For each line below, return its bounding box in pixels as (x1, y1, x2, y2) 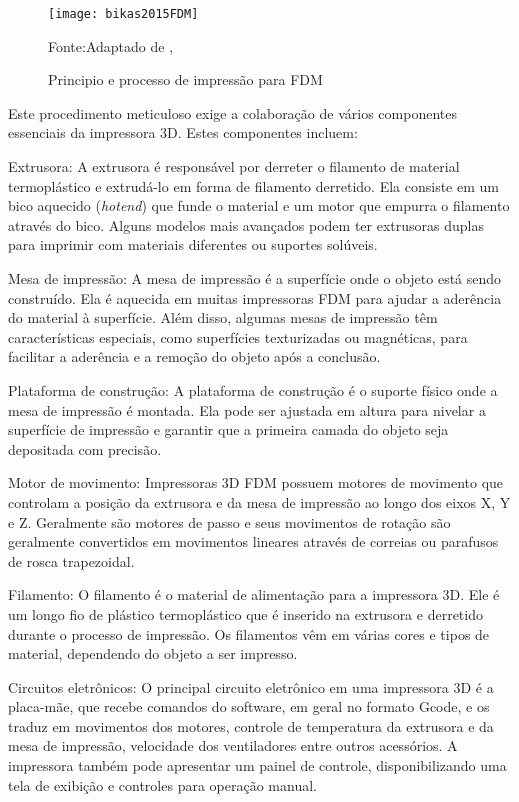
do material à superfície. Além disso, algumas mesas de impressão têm (8, 307, 438, 328)
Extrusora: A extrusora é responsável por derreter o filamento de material (8, 156, 460, 177)
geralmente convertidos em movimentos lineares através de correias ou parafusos (8, 531, 499, 552)
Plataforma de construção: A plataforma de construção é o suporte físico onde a (8, 379, 498, 400)
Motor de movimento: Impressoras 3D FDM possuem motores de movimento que (8, 472, 504, 493)
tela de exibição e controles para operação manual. (8, 774, 317, 795)
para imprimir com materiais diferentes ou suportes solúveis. (8, 234, 378, 255)
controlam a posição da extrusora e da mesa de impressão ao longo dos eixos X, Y (8, 491, 511, 512)
